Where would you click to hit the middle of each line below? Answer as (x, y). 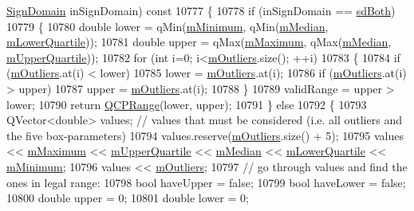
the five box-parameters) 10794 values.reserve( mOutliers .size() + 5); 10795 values (205, 135)
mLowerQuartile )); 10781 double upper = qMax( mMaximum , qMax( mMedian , (199, 42)
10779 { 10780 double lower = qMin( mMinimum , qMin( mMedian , (168, 26)
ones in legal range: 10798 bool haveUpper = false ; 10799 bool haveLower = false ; (206, 182)
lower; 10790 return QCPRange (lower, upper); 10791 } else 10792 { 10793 (187, 104)
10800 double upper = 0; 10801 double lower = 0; (128, 198)
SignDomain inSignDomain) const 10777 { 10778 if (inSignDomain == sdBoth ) (201, 10)
